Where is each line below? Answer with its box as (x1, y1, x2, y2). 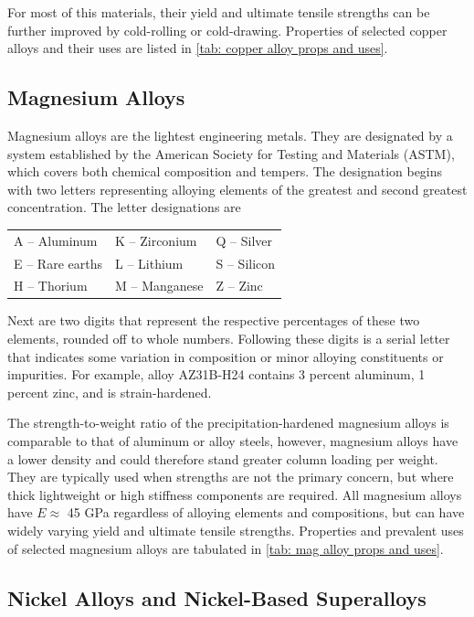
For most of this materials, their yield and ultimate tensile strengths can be (7, 3, 430, 21)
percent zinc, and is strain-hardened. (7, 382, 212, 401)
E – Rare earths (14, 253, 102, 272)
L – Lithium (114, 253, 184, 272)
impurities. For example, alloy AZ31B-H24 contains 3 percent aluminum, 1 (7, 365, 426, 384)
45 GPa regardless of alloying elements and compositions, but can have (67, 503, 465, 522)
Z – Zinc (216, 276, 263, 295)
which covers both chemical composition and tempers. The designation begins (7, 162, 443, 181)
